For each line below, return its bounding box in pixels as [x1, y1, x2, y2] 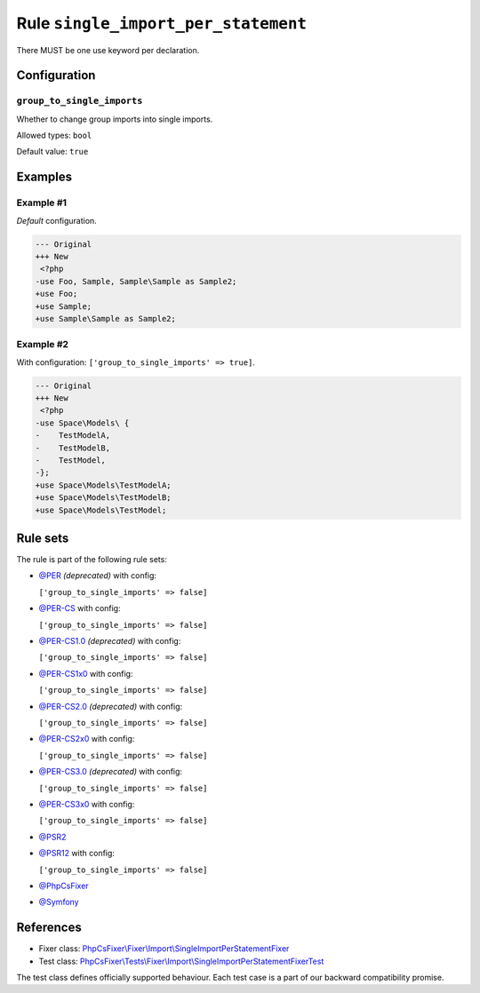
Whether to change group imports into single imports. [16, 114, 213, 124]
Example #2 [16, 338, 69, 351]
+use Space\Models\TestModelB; [35, 493, 172, 503]
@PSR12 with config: [38, 848, 116, 859]
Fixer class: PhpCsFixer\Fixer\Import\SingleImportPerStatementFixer [38, 943, 290, 954]
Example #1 [16, 196, 67, 209]
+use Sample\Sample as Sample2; [35, 314, 177, 323]
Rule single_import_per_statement [16, 13, 307, 33]
